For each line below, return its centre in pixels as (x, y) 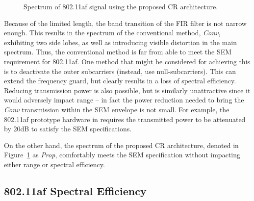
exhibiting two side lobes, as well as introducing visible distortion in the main (121, 42)
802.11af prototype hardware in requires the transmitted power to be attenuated (125, 119)
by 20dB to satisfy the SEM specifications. (68, 129)
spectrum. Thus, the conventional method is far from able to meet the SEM (118, 52)
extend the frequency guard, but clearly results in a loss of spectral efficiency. (120, 81)
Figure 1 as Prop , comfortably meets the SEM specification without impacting (122, 155)
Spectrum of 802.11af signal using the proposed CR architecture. (121, 6)
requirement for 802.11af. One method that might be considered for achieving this (127, 61)
